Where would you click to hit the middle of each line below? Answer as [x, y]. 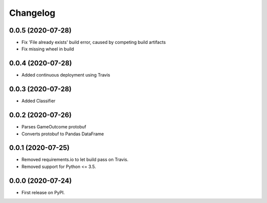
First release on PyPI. [43, 192]
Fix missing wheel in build [48, 49]
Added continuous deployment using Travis [66, 75]
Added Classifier [39, 101]
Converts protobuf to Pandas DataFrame [63, 134]
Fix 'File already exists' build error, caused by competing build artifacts [94, 42]
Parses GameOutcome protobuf [54, 127]
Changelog [32, 13]
